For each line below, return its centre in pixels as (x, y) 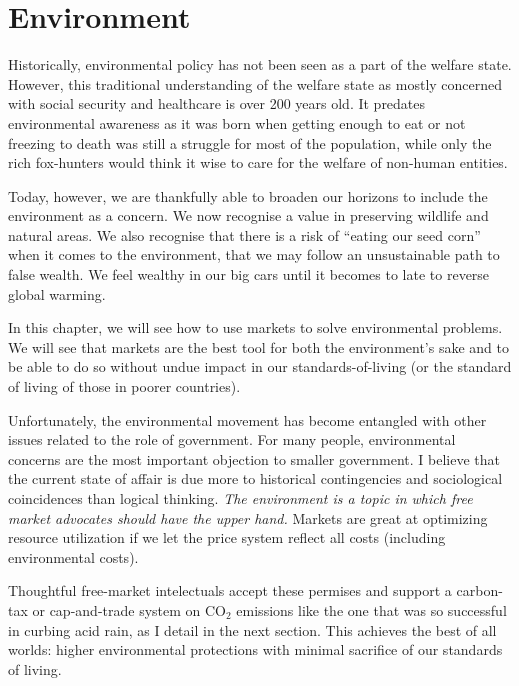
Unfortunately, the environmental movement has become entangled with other (247, 419)
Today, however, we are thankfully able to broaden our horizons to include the (248, 195)
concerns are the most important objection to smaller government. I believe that (254, 458)
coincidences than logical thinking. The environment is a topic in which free (240, 498)
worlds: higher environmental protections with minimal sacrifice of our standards (255, 649)
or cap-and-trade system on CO (129, 609)
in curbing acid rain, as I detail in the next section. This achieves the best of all (252, 629)
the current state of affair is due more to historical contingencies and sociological (255, 478)
